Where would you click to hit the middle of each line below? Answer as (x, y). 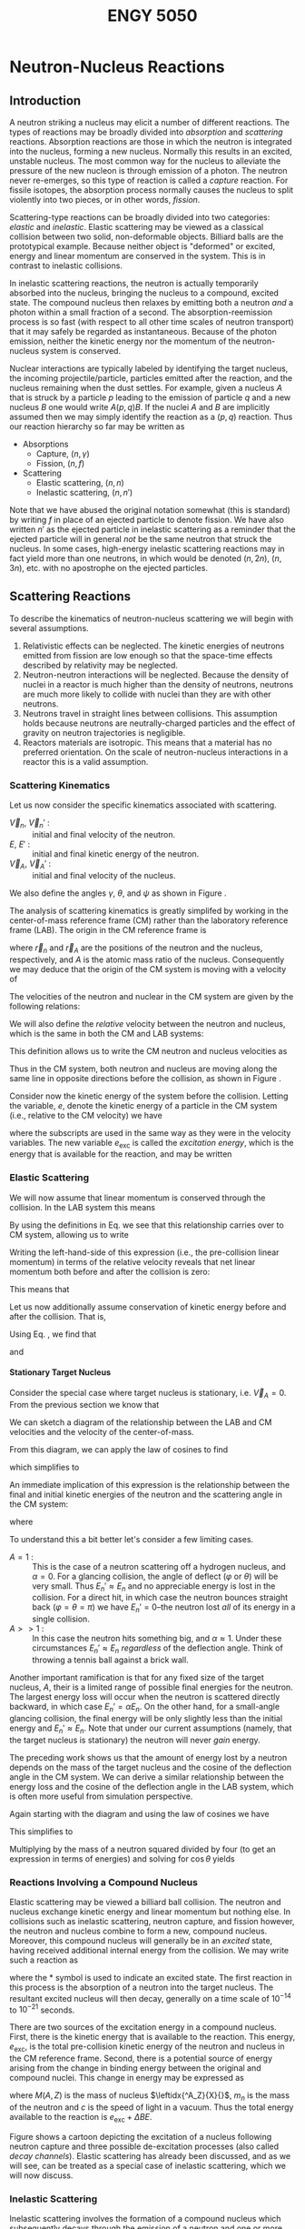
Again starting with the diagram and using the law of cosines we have (139, 1813)
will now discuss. (41, 2175)
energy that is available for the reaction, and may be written (121, 1154)
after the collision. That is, (58, 1316)
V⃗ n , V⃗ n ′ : (30, 824)
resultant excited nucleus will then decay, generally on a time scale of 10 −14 (151, 1997)
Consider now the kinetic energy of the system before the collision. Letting (149, 1096)
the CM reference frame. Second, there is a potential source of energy (141, 2058)
